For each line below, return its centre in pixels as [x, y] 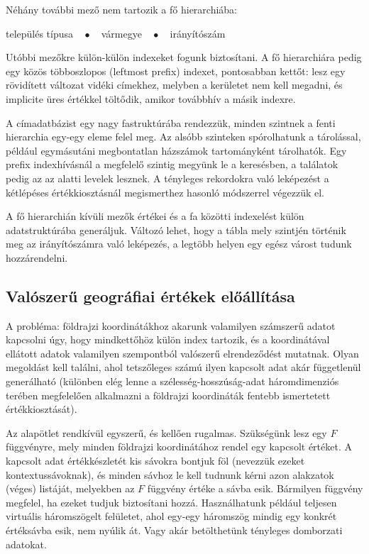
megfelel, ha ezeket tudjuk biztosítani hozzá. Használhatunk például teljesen [171, 502]
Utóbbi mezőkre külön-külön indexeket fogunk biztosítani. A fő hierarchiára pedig [184, 57]
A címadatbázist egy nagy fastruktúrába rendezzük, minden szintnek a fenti [171, 122]
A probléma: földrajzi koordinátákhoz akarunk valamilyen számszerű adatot [171, 325]
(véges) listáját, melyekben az [70, 488]
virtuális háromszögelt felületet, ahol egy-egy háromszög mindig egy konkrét [171, 516]
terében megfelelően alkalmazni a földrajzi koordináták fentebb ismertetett [168, 395]
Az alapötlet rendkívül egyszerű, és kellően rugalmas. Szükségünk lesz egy [166, 432]
